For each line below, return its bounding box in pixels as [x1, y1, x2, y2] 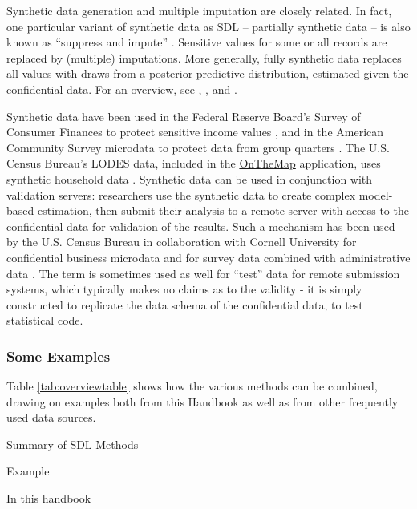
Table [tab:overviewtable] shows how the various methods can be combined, [6, 378, 378, 394]
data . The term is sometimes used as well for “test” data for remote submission [6, 265, 400, 281]
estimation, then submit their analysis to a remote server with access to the [37, 202, 409, 219]
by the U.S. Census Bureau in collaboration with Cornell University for [6, 233, 357, 250]
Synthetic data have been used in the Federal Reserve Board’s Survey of [6, 107, 361, 124]
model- [358, 186, 393, 203]
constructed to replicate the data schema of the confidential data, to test [6, 296, 363, 313]
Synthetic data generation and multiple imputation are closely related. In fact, [6, 2, 392, 18]
